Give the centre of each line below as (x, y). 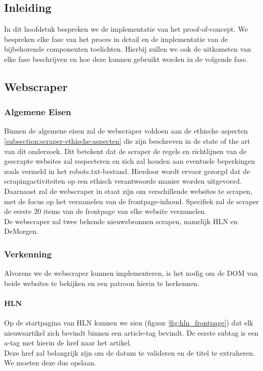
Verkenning (28, 254)
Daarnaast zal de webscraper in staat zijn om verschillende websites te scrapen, (128, 191)
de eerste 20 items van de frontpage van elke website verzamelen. (105, 211)
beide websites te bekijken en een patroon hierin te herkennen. (102, 283)
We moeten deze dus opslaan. (50, 363)
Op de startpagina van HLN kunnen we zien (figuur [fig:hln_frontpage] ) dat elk (129, 323)
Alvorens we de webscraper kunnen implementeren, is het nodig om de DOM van (131, 273)
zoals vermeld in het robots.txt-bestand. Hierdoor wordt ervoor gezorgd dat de (127, 171)
